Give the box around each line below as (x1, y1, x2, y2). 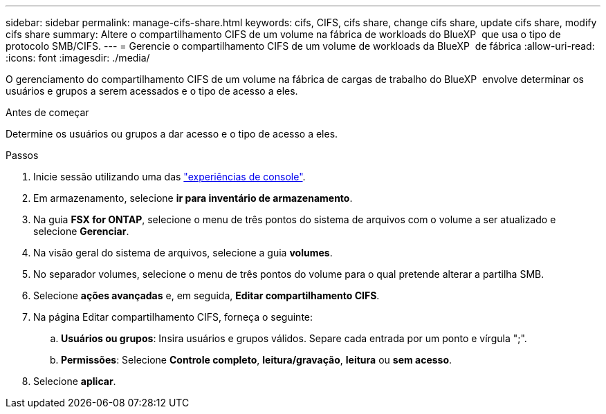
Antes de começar (6, 106, 89, 118)
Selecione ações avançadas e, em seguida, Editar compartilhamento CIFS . (33, 290, 380, 301)
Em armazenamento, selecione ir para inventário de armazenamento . (33, 192, 353, 204)
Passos (6, 149, 39, 161)
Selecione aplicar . (33, 375, 116, 387)
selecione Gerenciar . (33, 225, 129, 237)
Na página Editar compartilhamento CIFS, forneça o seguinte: (33, 311, 313, 323)
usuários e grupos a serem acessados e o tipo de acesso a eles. (6, 85, 298, 97)
